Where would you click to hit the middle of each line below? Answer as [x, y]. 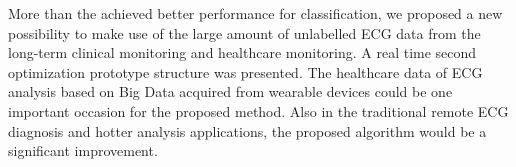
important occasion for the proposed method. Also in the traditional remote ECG [258, 110]
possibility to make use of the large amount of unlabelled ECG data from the [244, 32]
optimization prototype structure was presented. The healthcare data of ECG [245, 71]
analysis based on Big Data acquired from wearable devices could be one [230, 91]
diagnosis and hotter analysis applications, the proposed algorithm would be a [247, 130]
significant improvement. [83, 150]
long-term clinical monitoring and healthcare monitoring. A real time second [242, 52]
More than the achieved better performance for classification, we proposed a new [255, 13]
